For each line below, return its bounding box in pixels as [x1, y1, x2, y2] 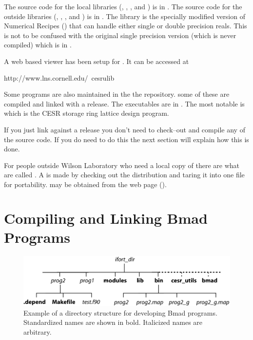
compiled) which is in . [4, 40, 72, 50]
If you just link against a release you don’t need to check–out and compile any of [4, 124, 245, 134]
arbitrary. [23, 327, 52, 337]
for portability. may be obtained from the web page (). [4, 179, 167, 189]
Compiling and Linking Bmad [4, 208, 208, 228]
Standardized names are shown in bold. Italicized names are [23, 317, 203, 327]
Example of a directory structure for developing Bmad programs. [23, 307, 217, 318]
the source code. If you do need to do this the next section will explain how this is [4, 134, 249, 144]
